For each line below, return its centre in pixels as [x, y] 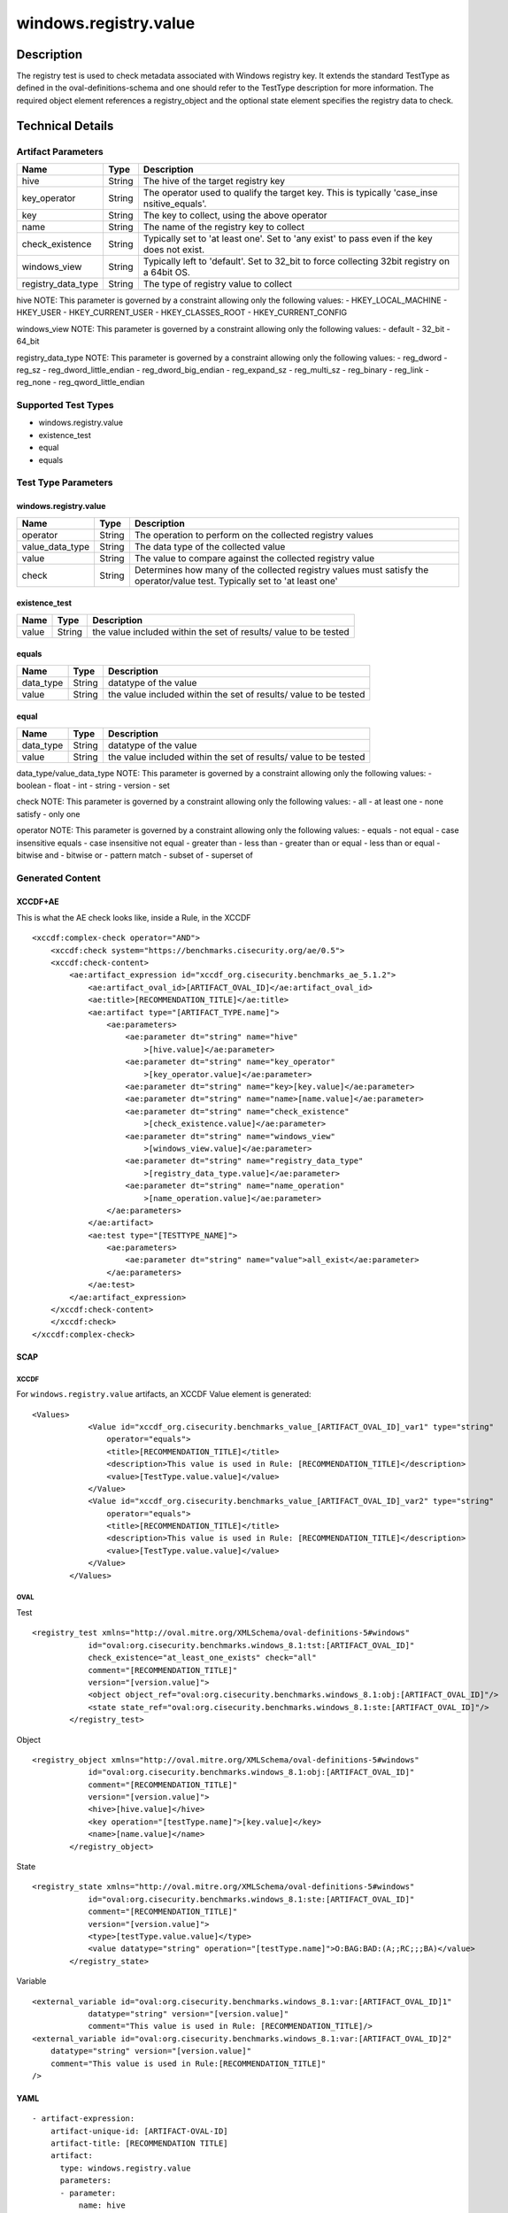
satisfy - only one [48, 813]
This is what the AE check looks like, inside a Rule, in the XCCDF [134, 917]
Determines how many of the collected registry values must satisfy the [281, 569]
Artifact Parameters [60, 151]
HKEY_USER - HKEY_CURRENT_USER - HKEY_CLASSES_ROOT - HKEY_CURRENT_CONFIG [182, 312]
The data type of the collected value [210, 546]
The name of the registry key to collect [224, 227]
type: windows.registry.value [125, 2168]
